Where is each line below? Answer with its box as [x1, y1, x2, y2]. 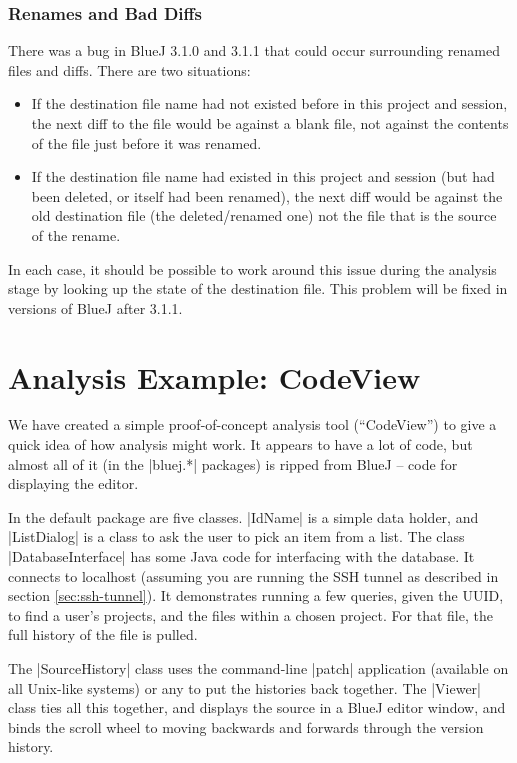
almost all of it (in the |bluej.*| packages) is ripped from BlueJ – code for [8, 453, 458, 474]
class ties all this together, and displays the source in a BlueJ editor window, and [8, 697, 506, 718]
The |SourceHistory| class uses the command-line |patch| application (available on [8, 658, 509, 678]
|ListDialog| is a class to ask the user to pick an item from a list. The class [8, 526, 465, 547]
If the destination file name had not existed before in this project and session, [31, 93, 508, 114]
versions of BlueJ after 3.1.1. [8, 297, 183, 318]
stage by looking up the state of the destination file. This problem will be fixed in [8, 278, 508, 299]
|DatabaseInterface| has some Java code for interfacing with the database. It [8, 546, 475, 567]
